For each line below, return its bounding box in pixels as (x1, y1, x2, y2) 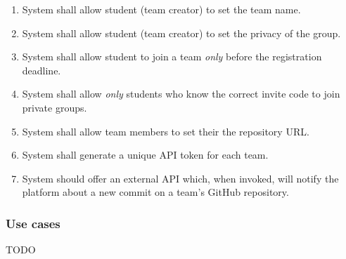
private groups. (22, 100, 87, 114)
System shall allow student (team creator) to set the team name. (22, 2, 301, 16)
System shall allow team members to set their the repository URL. (22, 124, 309, 138)
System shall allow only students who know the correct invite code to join (22, 86, 340, 101)
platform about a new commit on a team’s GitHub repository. (22, 185, 289, 199)
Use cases (6, 214, 60, 232)
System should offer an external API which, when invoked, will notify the (22, 171, 339, 185)
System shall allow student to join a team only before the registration (22, 49, 322, 64)
